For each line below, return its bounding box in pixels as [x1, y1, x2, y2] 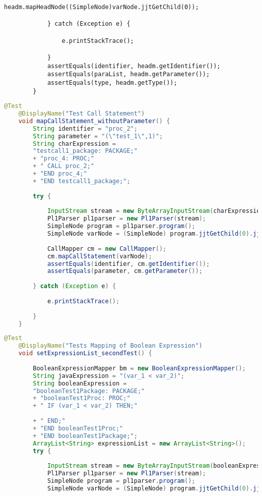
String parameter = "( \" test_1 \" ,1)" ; [33, 132, 163, 140]
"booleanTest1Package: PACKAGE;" [33, 387, 145, 395]
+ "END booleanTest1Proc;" [33, 424, 123, 432]
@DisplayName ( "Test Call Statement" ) [18, 110, 145, 118]
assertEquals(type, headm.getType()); [47, 79, 177, 86]
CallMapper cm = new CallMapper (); [47, 245, 167, 252]
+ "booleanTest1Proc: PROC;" [33, 395, 130, 402]
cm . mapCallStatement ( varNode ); [47, 252, 152, 260]
